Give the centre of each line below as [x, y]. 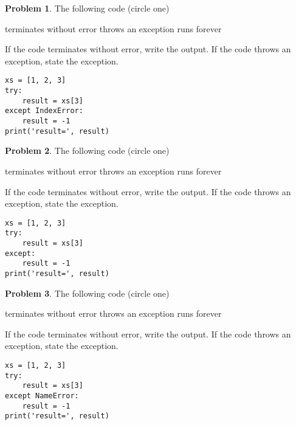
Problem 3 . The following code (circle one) [87, 293]
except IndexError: [44, 111]
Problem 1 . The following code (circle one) [87, 8]
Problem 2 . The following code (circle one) [87, 150]
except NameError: [42, 396]
